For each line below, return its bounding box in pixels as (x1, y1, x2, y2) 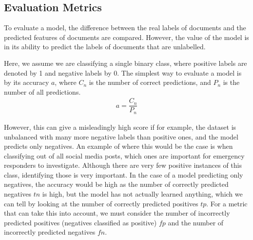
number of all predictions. (4, 86, 81, 97)
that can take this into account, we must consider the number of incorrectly (4, 208, 230, 218)
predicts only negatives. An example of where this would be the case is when (4, 141, 233, 151)
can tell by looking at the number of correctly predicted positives (4, 198, 198, 208)
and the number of (168, 217, 224, 227)
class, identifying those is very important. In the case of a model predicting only (4, 169, 243, 180)
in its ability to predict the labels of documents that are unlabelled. (4, 41, 206, 52)
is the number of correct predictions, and (89, 77, 211, 87)
